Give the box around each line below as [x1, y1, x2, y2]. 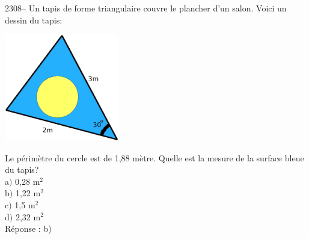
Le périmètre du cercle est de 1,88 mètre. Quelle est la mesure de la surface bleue [5, 151, 304, 164]
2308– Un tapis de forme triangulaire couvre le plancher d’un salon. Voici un [5, 2, 287, 14]
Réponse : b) [5, 222, 52, 235]
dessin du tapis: [5, 13, 63, 26]
